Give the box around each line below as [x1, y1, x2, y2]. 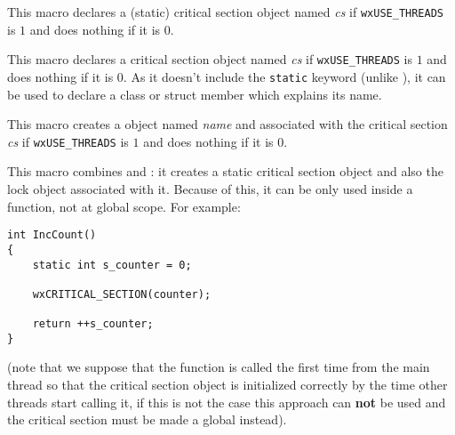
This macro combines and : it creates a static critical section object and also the [7, 162, 443, 181]
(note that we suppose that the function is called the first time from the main [7, 358, 430, 376]
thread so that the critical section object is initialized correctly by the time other [7, 375, 448, 394]
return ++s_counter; [32, 318, 154, 331]
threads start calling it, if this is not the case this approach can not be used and [7, 392, 446, 411]
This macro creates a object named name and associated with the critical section [7, 115, 448, 133]
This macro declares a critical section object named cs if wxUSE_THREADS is [7, 50, 413, 68]
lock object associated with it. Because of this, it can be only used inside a [7, 180, 413, 197]
